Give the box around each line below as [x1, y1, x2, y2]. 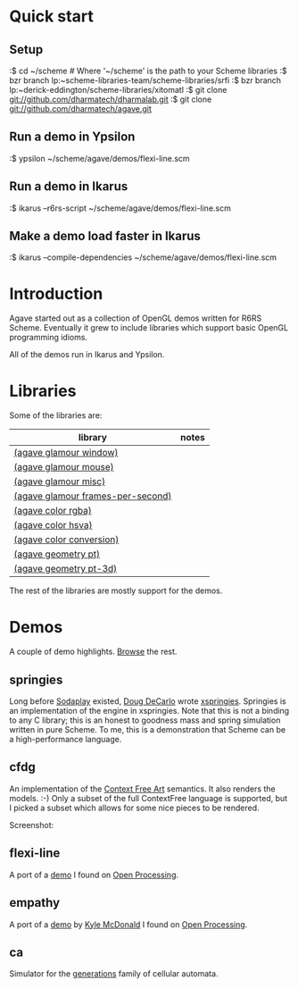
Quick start [9, 6, 94, 27]
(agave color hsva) [13, 519, 93, 532]
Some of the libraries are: [9, 410, 103, 421]
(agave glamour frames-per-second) [13, 490, 172, 502]
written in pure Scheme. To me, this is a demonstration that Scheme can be [9, 724, 286, 735]
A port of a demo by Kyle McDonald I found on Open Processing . [9, 918, 248, 930]
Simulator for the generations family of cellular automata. [9, 968, 219, 979]
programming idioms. [9, 332, 87, 343]
